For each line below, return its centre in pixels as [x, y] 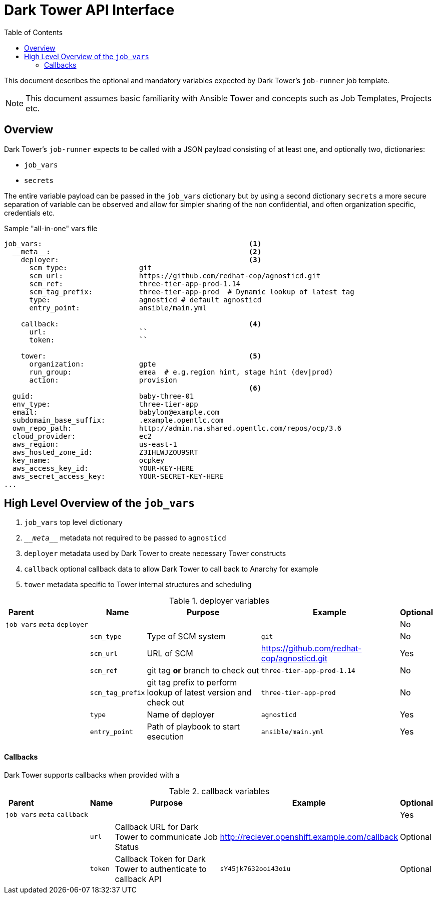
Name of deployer [181, 715]
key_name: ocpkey [88, 460]
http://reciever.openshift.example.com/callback [309, 837]
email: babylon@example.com [116, 412]
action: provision [103, 380]
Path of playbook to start [193, 727]
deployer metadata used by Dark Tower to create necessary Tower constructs [155, 554]
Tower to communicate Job [166, 837]
